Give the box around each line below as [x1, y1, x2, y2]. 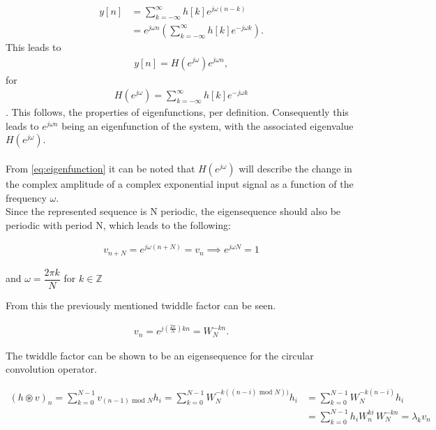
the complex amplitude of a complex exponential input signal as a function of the [6, 176, 354, 191]
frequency [6, 190, 47, 205]
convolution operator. [6, 362, 97, 376]
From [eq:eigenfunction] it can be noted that [6, 161, 195, 175]
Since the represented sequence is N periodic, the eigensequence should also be [6, 204, 341, 218]
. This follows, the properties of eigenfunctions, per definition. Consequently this [6, 105, 349, 119]
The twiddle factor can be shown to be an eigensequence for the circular [6, 348, 314, 362]
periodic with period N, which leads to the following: [6, 217, 231, 232]
